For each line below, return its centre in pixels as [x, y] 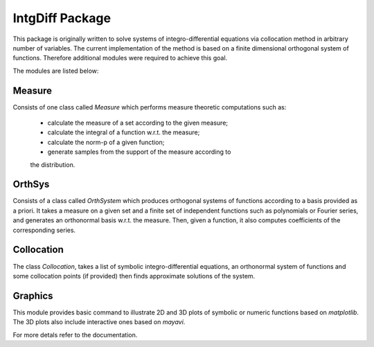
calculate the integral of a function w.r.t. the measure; [124, 132]
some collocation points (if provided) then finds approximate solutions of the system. [134, 276]
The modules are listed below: [56, 71]
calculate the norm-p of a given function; [106, 142]
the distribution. [53, 164]
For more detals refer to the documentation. [75, 335]
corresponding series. [44, 230]
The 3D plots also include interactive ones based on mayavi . [99, 322]
